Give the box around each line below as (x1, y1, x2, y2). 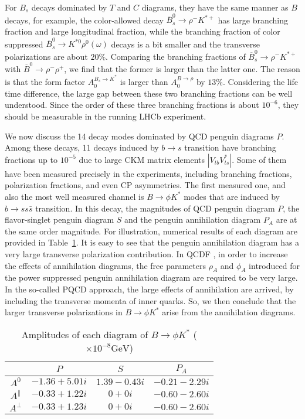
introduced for (249, 259, 300, 271)
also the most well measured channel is (5, 190, 144, 202)
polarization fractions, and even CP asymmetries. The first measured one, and (5, 179, 286, 191)
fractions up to (5, 153, 57, 165)
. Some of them (232, 153, 287, 165)
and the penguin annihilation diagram (124, 213, 261, 226)
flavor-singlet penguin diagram (5, 213, 114, 226)
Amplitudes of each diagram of (21, 327, 148, 341)
